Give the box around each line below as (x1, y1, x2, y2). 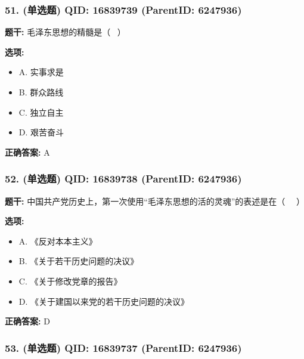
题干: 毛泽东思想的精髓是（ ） (5, 26, 126, 38)
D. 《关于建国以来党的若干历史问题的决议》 (18, 295, 190, 307)
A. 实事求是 (18, 66, 64, 78)
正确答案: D (5, 315, 50, 327)
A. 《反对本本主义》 (18, 234, 97, 247)
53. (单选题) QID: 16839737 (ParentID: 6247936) (5, 340, 242, 355)
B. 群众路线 (18, 86, 64, 98)
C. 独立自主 (18, 106, 64, 118)
